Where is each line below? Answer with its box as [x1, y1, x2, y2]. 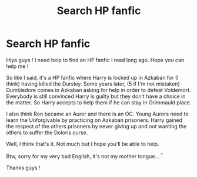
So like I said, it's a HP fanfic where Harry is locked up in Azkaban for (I [6, 74, 179, 81]
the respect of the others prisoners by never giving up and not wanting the [6, 122, 187, 130]
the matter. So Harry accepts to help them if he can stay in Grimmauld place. [6, 98, 192, 106]
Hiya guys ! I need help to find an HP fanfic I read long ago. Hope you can [6, 56, 185, 63]
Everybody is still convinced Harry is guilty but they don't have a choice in [6, 93, 186, 100]
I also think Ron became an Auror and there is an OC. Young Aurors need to [6, 110, 189, 117]
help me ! [6, 63, 29, 70]
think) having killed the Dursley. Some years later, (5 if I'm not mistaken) [6, 80, 181, 87]
